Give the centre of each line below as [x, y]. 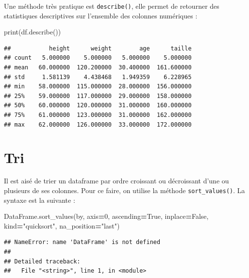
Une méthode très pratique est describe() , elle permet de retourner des [112, 6]
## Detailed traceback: [42, 261]
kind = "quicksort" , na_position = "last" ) [62, 225]
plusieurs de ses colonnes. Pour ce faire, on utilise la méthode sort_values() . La [124, 190]
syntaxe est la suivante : [40, 200]
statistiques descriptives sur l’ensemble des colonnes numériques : [101, 15]
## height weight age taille [98, 48]
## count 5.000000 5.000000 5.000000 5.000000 [98, 58]
